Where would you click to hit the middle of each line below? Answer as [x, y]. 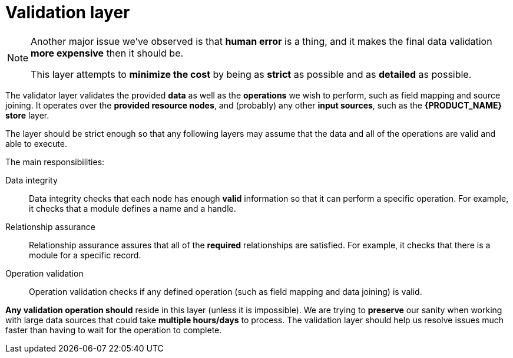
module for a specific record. [85, 255]
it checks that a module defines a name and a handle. [133, 208]
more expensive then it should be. [107, 53]
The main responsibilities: [55, 162]
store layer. [27, 115]
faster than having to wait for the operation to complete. [114, 330]
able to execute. [36, 143]
